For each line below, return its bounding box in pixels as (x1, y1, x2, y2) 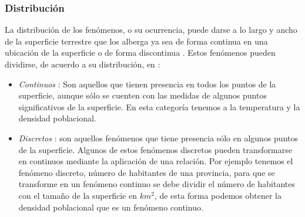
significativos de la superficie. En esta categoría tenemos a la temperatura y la (18, 100, 300, 113)
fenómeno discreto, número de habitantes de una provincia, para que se (18, 166, 275, 178)
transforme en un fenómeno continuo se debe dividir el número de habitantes (18, 178, 295, 190)
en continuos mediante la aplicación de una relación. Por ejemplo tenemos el (18, 155, 293, 167)
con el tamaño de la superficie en (18, 189, 137, 201)
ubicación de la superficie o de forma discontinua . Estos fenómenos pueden (5, 46, 276, 59)
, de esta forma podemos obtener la (154, 189, 281, 201)
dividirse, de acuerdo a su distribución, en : (5, 58, 160, 70)
